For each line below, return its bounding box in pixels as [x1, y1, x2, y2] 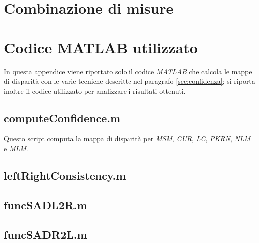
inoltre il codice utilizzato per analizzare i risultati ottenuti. [4, 85, 186, 96]
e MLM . [4, 143, 28, 154]
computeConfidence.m [4, 110, 121, 125]
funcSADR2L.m [4, 226, 87, 242]
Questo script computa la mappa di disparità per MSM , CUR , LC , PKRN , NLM [4, 133, 251, 144]
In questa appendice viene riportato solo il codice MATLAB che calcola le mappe [4, 66, 252, 76]
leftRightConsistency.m [4, 168, 126, 183]
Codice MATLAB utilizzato [4, 37, 198, 57]
